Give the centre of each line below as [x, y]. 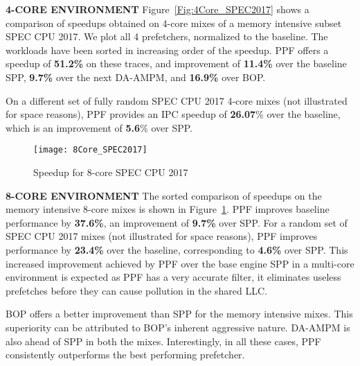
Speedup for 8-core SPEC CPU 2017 [111, 172]
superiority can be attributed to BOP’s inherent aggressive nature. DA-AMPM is [178, 327]
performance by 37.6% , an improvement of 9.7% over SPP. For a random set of [177, 222]
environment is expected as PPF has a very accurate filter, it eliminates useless [173, 277]
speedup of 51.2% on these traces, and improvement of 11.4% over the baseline [176, 63]
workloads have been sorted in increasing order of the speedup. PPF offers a [167, 50]
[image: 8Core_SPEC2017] [90, 150]
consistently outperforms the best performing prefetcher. [125, 355]
